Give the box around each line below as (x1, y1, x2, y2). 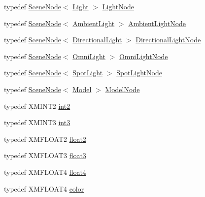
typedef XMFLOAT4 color (4, 183, 84, 194)
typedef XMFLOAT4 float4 (4, 166, 86, 177)
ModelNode (105, 84, 140, 94)
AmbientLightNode (128, 18, 186, 28)
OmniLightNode (119, 51, 168, 61)
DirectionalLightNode (136, 34, 201, 45)
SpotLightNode (116, 67, 162, 78)
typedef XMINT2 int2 (4, 100, 70, 111)
